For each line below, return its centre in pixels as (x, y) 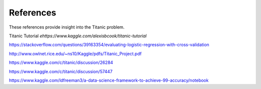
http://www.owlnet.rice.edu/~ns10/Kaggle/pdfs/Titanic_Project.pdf (75, 54)
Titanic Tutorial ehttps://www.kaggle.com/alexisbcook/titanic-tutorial (78, 36)
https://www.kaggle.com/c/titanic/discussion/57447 (61, 71)
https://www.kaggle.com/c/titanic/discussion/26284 (61, 62)
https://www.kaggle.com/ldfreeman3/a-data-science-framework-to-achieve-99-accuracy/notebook (109, 80)
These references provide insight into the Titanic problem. (67, 27)
